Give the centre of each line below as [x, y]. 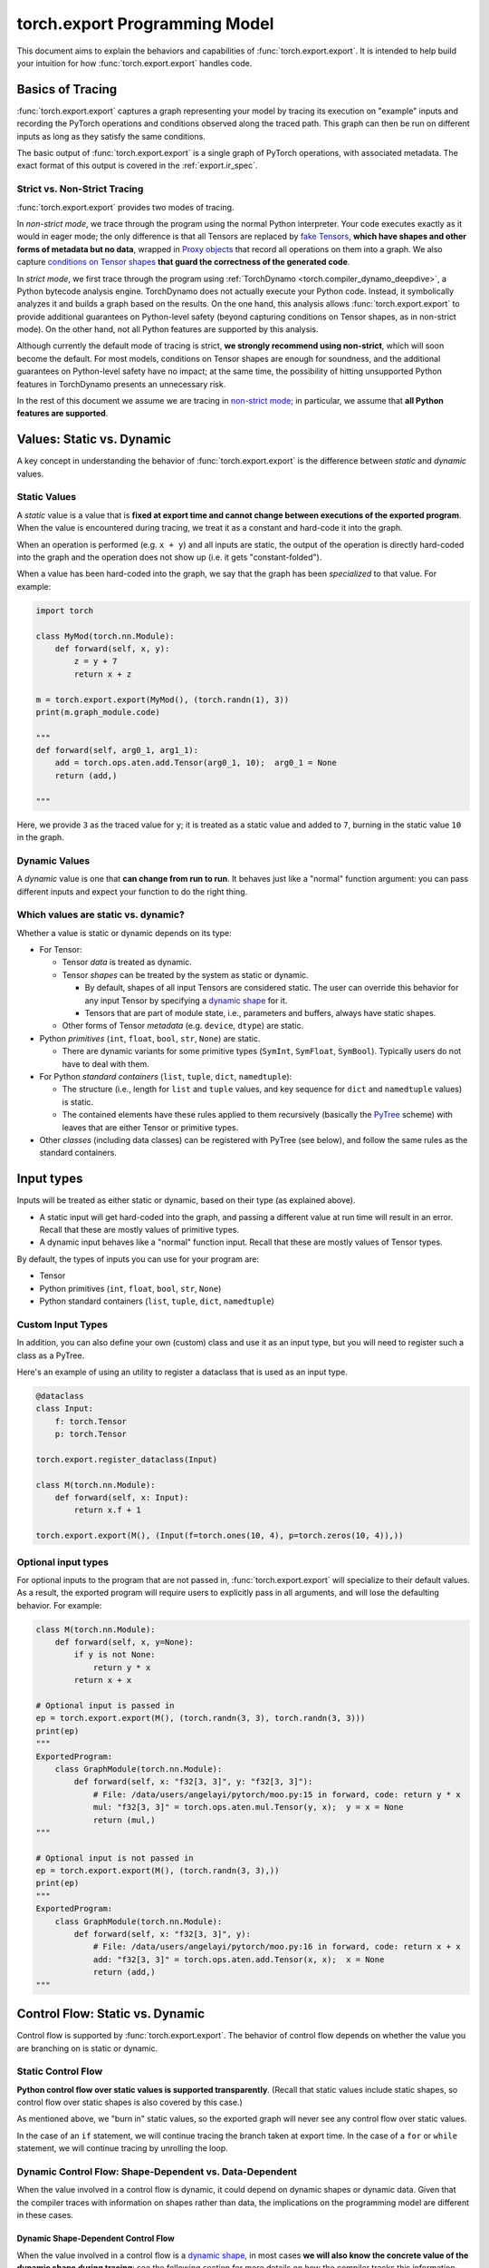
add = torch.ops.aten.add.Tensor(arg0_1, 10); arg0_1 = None [196, 763]
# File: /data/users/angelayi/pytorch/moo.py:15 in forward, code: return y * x [277, 1794]
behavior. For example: [59, 1605]
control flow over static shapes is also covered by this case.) [130, 2102]
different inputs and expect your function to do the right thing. [132, 891]
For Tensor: [61, 950]
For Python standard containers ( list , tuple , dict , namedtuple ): [166, 1076]
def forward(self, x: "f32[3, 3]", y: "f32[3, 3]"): [193, 1782]
